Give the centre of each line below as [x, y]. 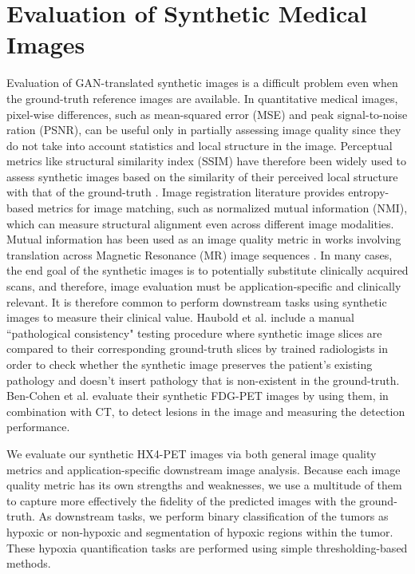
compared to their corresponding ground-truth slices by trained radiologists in [197, 348]
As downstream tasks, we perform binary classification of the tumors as [213, 516]
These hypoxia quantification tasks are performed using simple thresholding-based [207, 547]
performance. [38, 427]
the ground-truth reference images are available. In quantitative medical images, [202, 98]
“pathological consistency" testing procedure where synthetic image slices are [194, 333]
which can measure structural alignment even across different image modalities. [200, 223]
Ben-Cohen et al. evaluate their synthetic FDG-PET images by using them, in [198, 396]
